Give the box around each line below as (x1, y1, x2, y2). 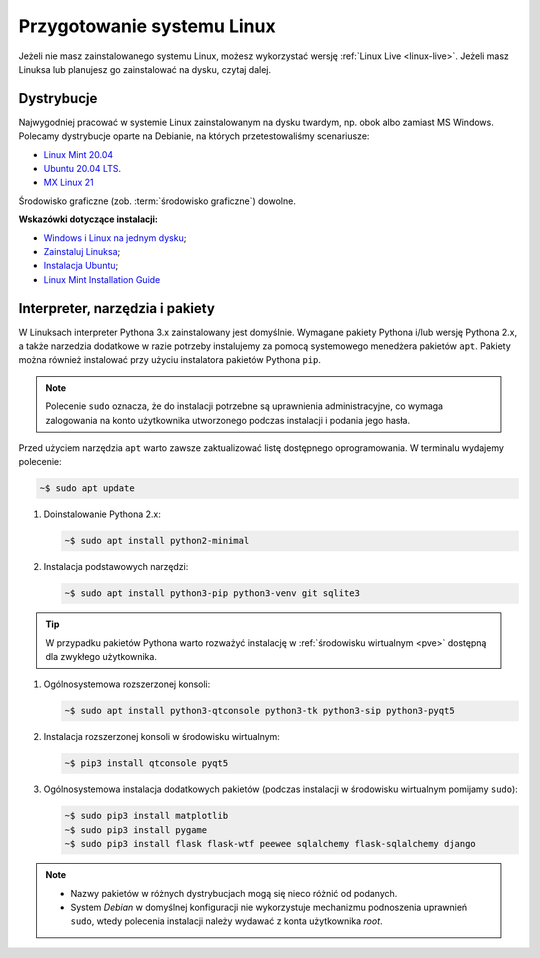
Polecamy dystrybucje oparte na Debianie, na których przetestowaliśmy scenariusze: (18, 130, 370, 142)
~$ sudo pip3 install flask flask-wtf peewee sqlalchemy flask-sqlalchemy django (64, 838, 477, 850)
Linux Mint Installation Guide (43, 273, 161, 285)
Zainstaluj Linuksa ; (43, 245, 121, 257)
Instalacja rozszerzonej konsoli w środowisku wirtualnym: (43, 731, 280, 743)
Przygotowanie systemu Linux (18, 15, 276, 37)
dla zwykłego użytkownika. (45, 651, 157, 663)
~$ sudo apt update (39, 483, 135, 494)
